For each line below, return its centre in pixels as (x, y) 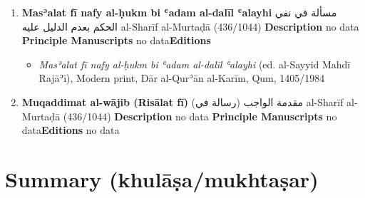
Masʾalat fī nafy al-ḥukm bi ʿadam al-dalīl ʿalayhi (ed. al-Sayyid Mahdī (195, 64)
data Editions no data (71, 130)
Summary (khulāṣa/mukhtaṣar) (162, 178)
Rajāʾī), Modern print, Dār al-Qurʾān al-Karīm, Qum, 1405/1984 (182, 78)
